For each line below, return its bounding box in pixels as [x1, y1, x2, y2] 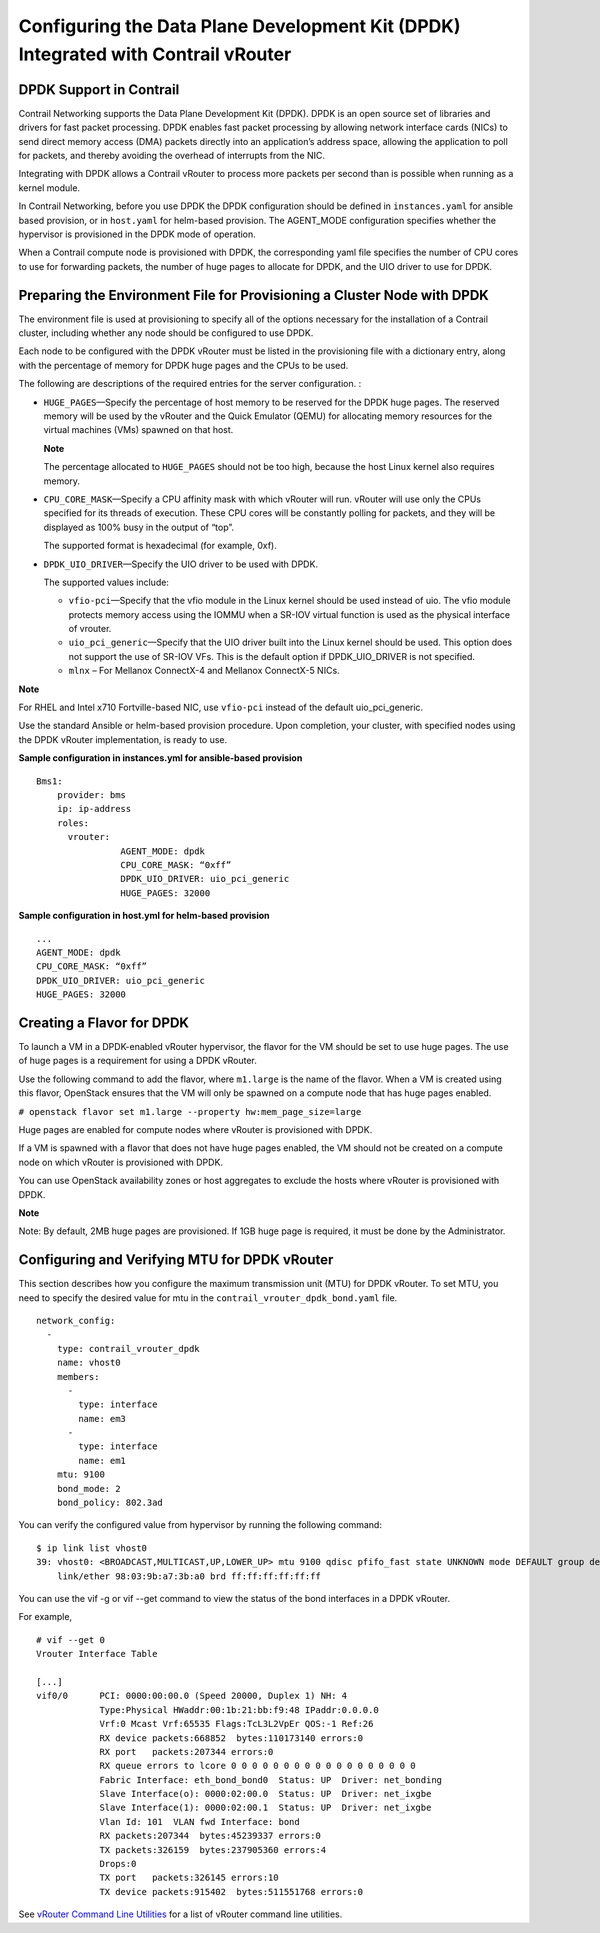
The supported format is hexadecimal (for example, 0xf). [43, 540, 277, 552]
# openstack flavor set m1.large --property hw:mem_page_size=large [18, 1106, 362, 1117]
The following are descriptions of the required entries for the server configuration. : [18, 378, 362, 390]
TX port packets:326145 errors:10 [99, 1872, 279, 1884]
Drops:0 [99, 1858, 137, 1870]
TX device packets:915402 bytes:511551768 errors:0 [99, 1886, 364, 1897]
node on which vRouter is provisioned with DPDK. [18, 1156, 224, 1168]
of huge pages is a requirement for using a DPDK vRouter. [18, 1055, 257, 1067]
